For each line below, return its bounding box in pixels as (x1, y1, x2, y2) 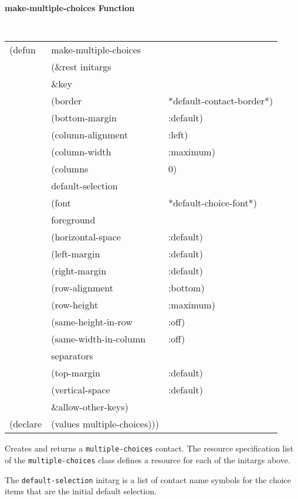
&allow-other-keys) (51, 400, 128, 414)
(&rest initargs (51, 60, 111, 74)
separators (51, 349, 93, 363)
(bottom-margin (51, 111, 117, 125)
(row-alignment (51, 281, 113, 295)
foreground (51, 213, 96, 227)
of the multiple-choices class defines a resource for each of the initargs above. (5, 453, 290, 466)
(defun (9, 43, 36, 57)
